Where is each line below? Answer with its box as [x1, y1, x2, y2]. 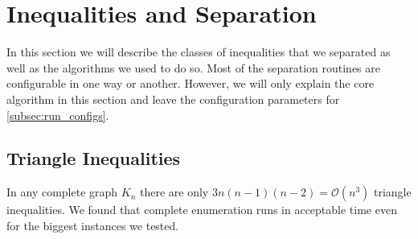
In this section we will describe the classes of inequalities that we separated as [6, 43, 391, 60]
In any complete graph [6, 183, 118, 200]
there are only [139, 183, 209, 200]
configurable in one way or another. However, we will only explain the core [6, 75, 375, 92]
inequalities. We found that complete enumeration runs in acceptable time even [6, 201, 397, 218]
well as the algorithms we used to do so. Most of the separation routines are [6, 59, 380, 76]
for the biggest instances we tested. [6, 216, 179, 233]
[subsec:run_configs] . [6, 106, 109, 123]
